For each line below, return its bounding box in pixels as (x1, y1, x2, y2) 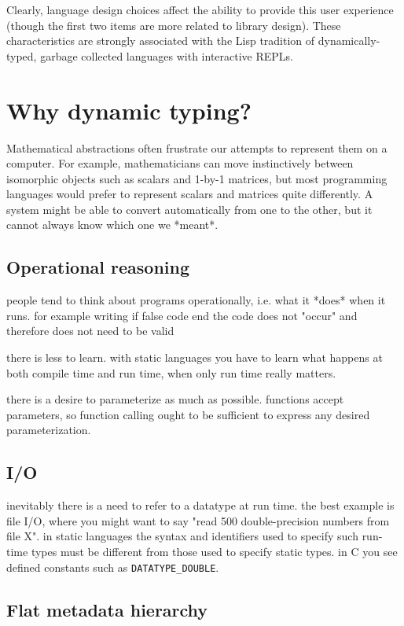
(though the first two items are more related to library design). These (6, 17, 341, 33)
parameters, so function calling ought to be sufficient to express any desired (6, 406, 370, 422)
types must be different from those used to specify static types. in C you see (31, 543, 398, 559)
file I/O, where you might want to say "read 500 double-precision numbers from (6, 512, 390, 528)
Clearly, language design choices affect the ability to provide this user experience (6, 2, 394, 17)
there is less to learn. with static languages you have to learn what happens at (6, 349, 383, 366)
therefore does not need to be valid (6, 322, 174, 339)
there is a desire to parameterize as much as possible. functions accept (6, 391, 344, 407)
